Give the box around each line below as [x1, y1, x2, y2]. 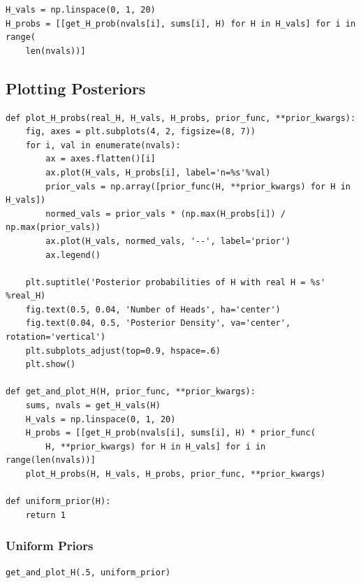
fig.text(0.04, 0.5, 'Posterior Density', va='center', [25, 318, 291, 329]
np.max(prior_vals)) [6, 222, 101, 233]
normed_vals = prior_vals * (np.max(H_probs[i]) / [45, 208, 286, 219]
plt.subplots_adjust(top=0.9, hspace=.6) [25, 345, 221, 356]
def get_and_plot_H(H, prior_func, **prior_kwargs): [6, 387, 256, 397]
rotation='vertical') [6, 332, 106, 343]
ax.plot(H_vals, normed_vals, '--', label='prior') [45, 236, 291, 246]
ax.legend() [45, 250, 101, 260]
